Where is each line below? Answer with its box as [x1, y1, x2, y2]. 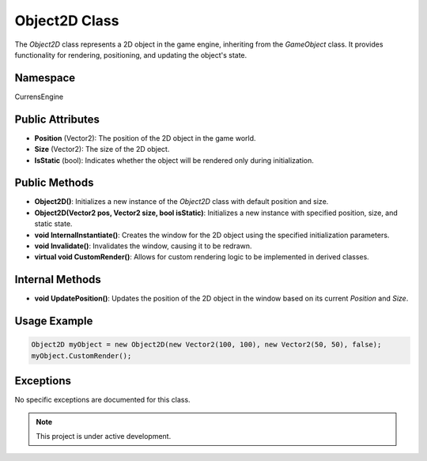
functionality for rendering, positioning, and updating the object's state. [14, 50, 248, 59]
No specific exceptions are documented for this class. [14, 395, 191, 405]
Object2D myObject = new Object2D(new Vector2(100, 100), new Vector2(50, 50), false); [31, 340, 382, 350]
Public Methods [14, 176, 94, 190]
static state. [34, 219, 73, 229]
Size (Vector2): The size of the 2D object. [34, 145, 170, 154]
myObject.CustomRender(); [31, 351, 132, 360]
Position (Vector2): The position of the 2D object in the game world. [34, 133, 256, 142]
